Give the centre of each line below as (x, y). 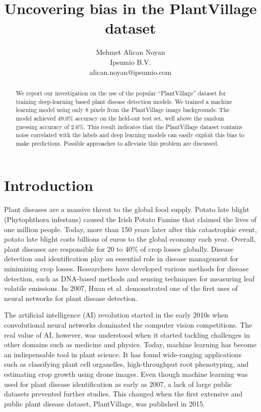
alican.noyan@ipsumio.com (130, 72)
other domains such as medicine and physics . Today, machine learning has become (130, 344)
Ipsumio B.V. (130, 62)
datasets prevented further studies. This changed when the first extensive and (123, 394)
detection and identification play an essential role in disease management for (121, 259)
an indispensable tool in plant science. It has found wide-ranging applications (123, 354)
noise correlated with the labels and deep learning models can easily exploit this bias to (130, 135)
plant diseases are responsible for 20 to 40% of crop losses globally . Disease (119, 248)
